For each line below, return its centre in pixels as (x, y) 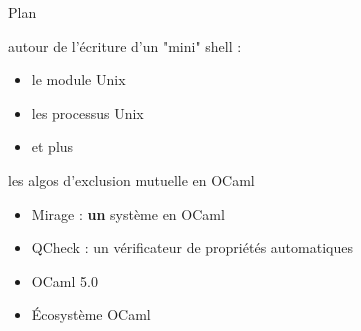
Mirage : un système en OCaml (128, 213)
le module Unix (78, 79)
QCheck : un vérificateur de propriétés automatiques (192, 247)
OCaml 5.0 (64, 280)
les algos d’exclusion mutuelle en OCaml (131, 179)
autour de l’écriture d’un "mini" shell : (125, 45)
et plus (52, 146)
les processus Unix (87, 112)
